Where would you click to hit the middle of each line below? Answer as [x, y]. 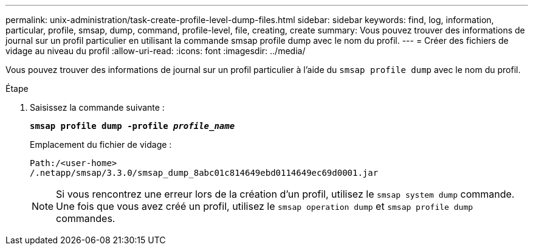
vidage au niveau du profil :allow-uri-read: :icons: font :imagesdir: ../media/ [156, 51]
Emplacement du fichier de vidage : [101, 144]
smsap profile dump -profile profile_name [132, 126]
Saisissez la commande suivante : [97, 107]
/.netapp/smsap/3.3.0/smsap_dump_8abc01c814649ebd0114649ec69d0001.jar [204, 173]
